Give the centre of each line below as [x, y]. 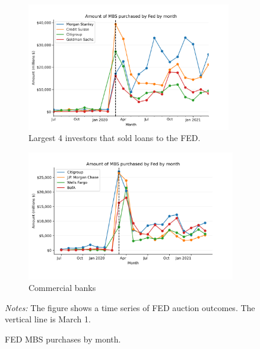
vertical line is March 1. [48, 319]
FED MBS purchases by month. [63, 339]
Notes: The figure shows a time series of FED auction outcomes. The [130, 307]
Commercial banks [62, 288]
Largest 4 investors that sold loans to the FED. [115, 138]
